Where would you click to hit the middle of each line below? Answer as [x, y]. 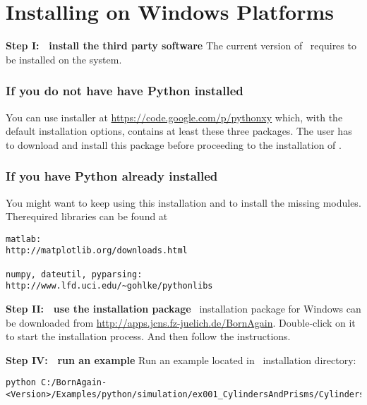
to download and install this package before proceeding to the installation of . [174, 144]
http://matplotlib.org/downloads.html [97, 251]
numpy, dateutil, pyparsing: [74, 274]
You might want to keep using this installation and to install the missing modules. [183, 202]
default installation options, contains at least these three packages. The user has [179, 131]
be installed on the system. [64, 59]
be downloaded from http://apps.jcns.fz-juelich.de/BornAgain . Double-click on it [181, 322]
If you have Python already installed [112, 176]
